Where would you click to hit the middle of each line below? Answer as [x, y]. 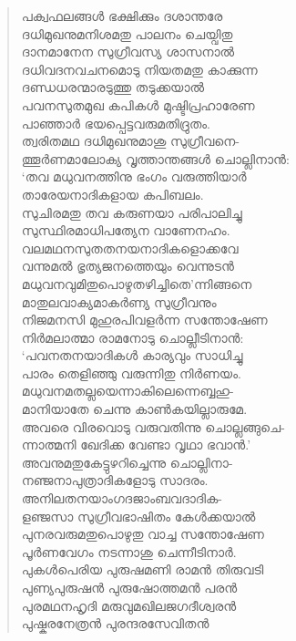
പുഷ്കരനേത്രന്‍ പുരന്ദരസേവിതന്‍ [115, 623]
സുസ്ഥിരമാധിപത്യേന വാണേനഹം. [126, 230]
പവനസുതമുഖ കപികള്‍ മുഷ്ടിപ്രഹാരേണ [138, 104]
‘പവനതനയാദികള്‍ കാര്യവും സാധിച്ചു [132, 355]
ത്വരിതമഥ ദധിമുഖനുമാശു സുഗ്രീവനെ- [130, 141]
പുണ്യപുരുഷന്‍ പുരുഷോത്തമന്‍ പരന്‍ [129, 587]
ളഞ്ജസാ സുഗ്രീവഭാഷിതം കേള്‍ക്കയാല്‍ [138, 516]
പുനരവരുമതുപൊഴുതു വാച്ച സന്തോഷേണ [143, 534]
